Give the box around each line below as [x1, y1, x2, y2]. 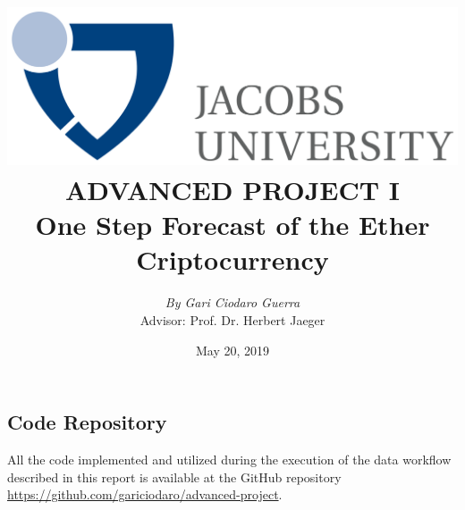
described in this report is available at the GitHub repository [7, 467, 342, 486]
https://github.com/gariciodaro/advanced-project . [7, 485, 283, 504]
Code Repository [7, 408, 167, 436]
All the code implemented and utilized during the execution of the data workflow [7, 449, 452, 468]
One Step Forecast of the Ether [35, 206, 430, 243]
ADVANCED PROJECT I [64, 171, 401, 208]
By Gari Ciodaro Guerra [165, 293, 300, 312]
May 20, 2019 [195, 340, 270, 359]
